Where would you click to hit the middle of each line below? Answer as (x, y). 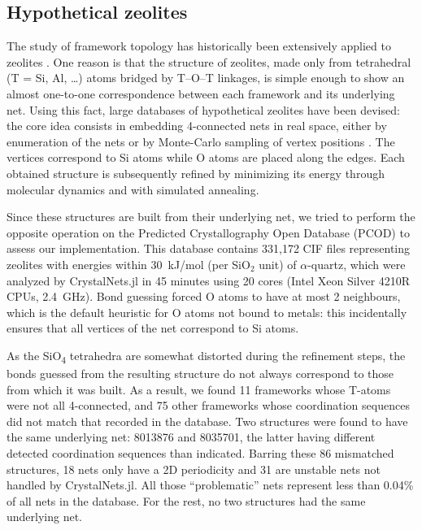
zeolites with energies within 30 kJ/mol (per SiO (128, 264)
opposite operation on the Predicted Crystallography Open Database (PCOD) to (208, 232)
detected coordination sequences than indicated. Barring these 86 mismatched (200, 452)
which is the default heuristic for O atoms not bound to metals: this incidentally (207, 312)
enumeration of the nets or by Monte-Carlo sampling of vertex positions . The (201, 141)
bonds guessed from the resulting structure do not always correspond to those (200, 374)
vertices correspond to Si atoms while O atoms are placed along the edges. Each (206, 157)
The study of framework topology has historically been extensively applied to (199, 46)
